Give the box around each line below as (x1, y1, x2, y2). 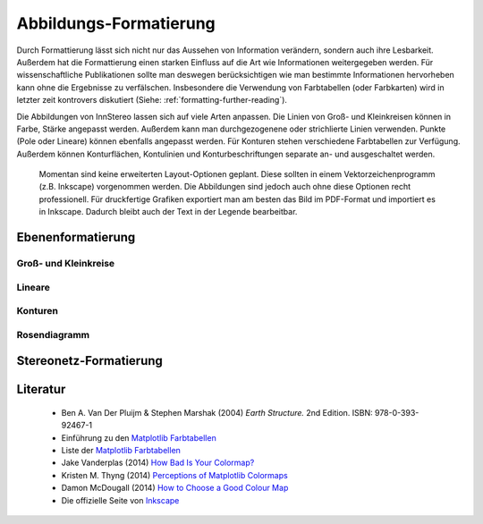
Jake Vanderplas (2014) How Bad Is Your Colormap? (61, 457, 255, 469)
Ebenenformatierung (16, 230, 136, 245)
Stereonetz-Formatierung (16, 353, 163, 368)
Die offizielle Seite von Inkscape (61, 494, 180, 505)
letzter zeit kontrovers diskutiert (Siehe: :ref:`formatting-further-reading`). (16, 95, 288, 106)
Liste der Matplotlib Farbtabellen (61, 445, 181, 456)
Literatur (16, 382, 66, 397)
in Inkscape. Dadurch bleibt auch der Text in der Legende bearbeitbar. (38, 207, 298, 217)
